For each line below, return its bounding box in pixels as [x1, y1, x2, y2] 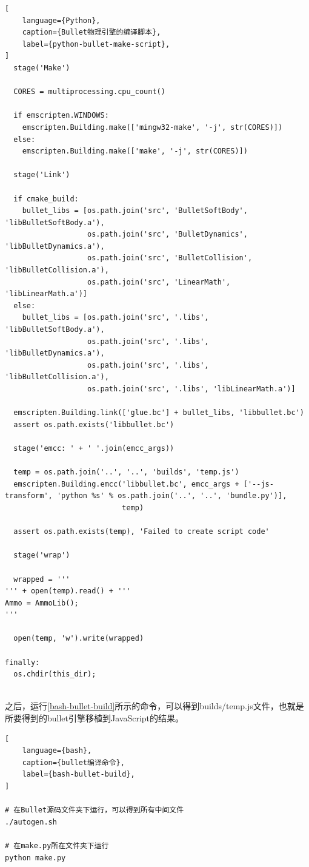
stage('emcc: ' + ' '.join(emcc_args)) [13, 444, 174, 453]
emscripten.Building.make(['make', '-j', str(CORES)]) [22, 147, 248, 156]
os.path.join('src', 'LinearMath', [87, 277, 231, 286]
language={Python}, [22, 16, 101, 25]
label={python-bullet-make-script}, [22, 39, 170, 49]
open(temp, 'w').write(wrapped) [13, 634, 144, 643]
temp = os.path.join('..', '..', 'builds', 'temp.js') [13, 468, 239, 477]
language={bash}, [22, 746, 92, 755]
